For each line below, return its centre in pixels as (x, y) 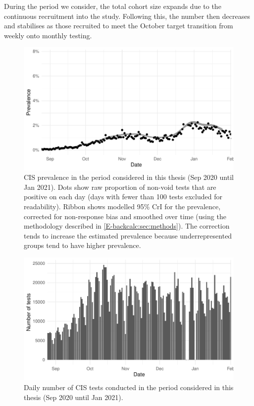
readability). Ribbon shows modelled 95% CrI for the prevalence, (122, 206)
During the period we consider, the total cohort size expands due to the (113, 6)
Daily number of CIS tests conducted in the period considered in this (129, 387)
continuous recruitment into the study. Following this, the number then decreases (127, 16)
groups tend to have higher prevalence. (82, 245)
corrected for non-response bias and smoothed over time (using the (125, 216)
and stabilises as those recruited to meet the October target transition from (119, 26)
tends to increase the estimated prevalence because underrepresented (128, 235)
